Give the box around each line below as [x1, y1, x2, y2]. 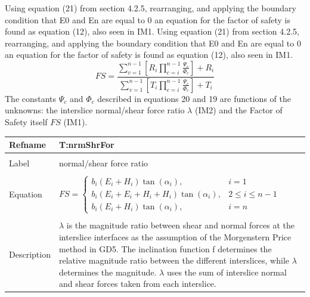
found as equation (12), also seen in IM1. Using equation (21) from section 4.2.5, [5, 25, 299, 38]
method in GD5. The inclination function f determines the [58, 242, 272, 255]
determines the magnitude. [58, 265, 157, 278]
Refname [9, 138, 46, 151]
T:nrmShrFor [58, 138, 114, 151]
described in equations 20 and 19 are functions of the [97, 92, 291, 104]
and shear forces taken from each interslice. [58, 277, 216, 290]
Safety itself [5, 116, 48, 128]
